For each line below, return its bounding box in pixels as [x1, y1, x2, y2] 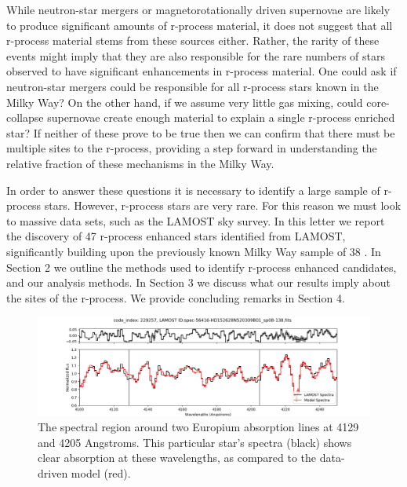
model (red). [71, 464, 131, 481]
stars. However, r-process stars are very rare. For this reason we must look [44, 197, 402, 214]
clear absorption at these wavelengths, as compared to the [38, 449, 317, 466]
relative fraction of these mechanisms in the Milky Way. [6, 155, 274, 171]
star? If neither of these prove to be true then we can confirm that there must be [6, 124, 395, 141]
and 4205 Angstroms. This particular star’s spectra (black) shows [38, 434, 352, 450]
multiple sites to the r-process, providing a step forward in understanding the [6, 140, 377, 156]
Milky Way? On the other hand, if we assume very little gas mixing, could [6, 93, 363, 110]
